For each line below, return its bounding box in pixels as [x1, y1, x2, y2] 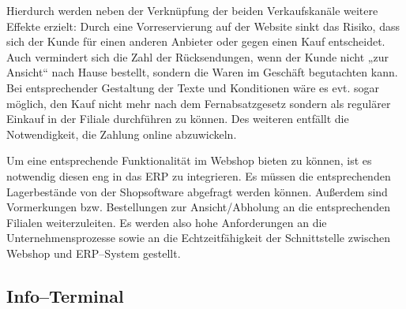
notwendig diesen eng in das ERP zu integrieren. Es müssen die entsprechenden [6, 167, 391, 184]
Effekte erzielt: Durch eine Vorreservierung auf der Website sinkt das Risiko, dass [6, 17, 400, 34]
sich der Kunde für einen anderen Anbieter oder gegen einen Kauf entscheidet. [6, 33, 385, 50]
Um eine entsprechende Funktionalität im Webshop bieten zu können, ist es [6, 152, 372, 169]
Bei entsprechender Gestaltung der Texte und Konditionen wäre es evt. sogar [6, 79, 380, 95]
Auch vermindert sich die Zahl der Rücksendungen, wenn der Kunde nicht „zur [6, 48, 389, 65]
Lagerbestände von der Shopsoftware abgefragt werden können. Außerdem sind [6, 183, 388, 199]
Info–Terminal [6, 283, 124, 307]
